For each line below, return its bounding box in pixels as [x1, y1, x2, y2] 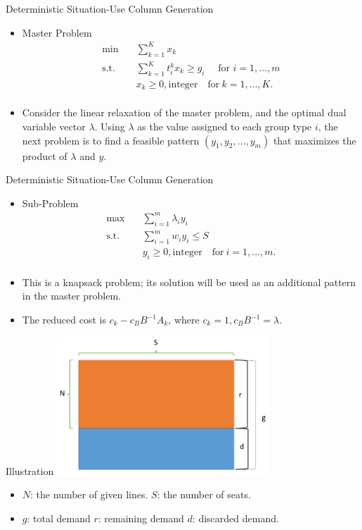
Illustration [6, 463, 54, 478]
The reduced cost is [22, 312, 106, 327]
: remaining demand [98, 510, 184, 525]
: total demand [27, 510, 91, 525]
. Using [94, 118, 125, 133]
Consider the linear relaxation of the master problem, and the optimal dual [22, 105, 347, 120]
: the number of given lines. [30, 487, 148, 502]
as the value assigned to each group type [137, 118, 312, 133]
